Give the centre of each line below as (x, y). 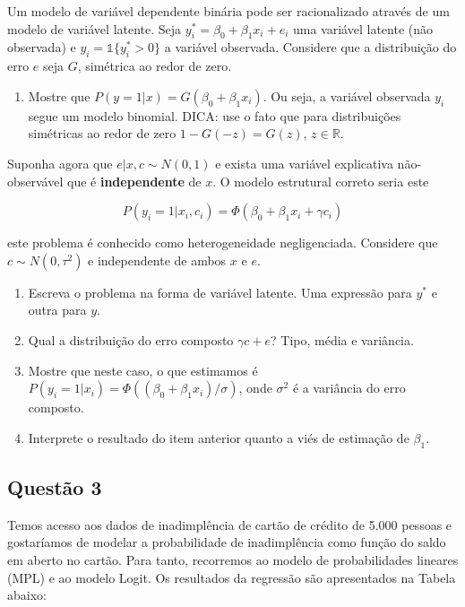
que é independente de (134, 181)
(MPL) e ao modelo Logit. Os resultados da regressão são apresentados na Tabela (232, 577)
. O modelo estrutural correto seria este (321, 181)
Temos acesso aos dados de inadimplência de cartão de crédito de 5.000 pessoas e (230, 524)
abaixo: (27, 595)
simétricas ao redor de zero (102, 133)
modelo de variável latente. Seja (95, 28)
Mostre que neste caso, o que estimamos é (143, 370)
